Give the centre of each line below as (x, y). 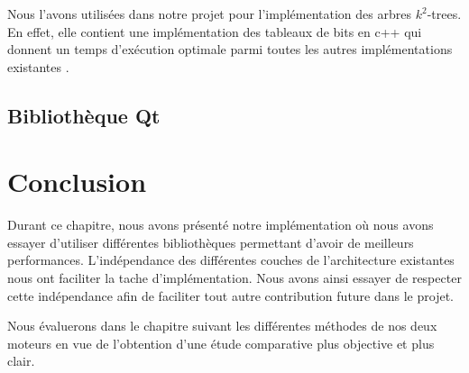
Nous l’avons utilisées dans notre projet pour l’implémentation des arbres (209, 14)
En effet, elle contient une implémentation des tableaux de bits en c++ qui (215, 31)
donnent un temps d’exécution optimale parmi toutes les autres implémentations (230, 49)
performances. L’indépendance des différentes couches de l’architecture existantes (231, 260)
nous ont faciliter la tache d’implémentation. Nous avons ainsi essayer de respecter (234, 278)
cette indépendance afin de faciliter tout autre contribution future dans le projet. (230, 295)
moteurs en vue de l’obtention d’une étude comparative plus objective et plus (221, 343)
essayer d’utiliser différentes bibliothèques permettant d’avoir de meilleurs (211, 242)
